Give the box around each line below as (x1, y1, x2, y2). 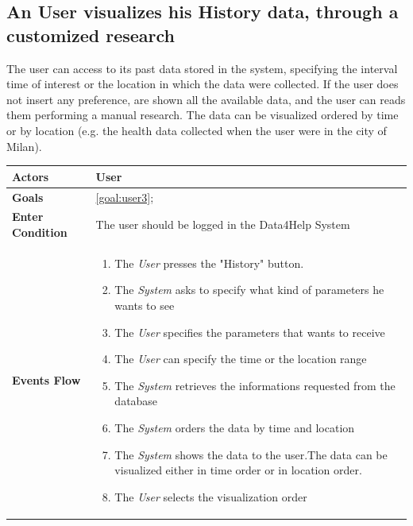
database (114, 393, 158, 409)
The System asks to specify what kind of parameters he (114, 281, 384, 298)
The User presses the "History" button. (114, 254, 304, 271)
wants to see (114, 296, 175, 313)
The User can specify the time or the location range (114, 350, 367, 367)
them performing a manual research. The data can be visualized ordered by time (6, 106, 399, 123)
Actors (12, 168, 49, 184)
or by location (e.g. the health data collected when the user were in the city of (6, 122, 387, 138)
